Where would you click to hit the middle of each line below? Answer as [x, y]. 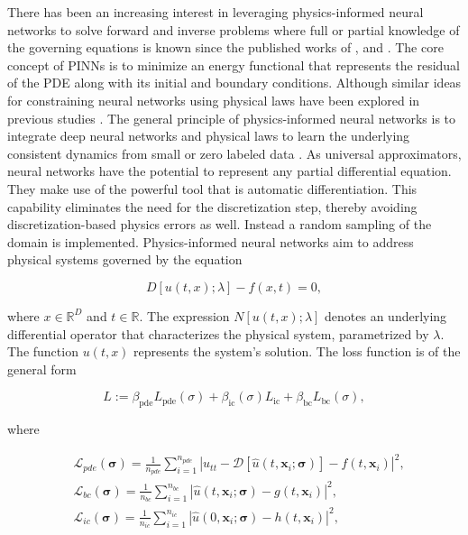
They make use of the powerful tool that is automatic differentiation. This [212, 188]
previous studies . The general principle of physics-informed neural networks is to [232, 118]
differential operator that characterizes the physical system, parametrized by [218, 333]
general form [42, 369]
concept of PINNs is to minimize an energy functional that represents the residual [234, 65]
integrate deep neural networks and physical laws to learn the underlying [209, 136]
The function [43, 351]
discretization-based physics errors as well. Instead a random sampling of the [220, 224]
